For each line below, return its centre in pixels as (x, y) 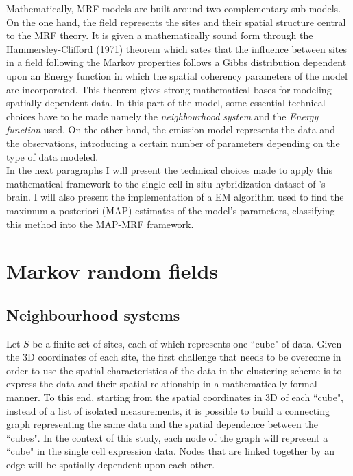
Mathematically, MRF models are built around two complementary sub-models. (174, 8)
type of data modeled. (52, 156)
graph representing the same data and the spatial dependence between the (162, 424)
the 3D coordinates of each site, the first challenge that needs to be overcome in (174, 357)
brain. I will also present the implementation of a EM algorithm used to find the (175, 197)
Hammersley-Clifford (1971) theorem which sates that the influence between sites (177, 48)
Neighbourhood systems (93, 314)
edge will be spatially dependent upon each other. (111, 465)
